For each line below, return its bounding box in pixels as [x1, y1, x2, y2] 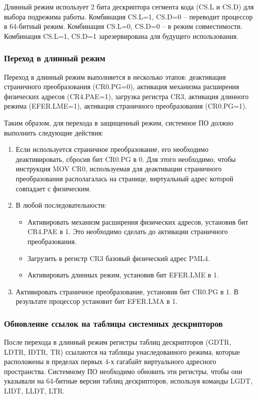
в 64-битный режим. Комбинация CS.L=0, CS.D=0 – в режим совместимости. [4, 21, 243, 31]
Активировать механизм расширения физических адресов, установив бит [27, 216, 249, 227]
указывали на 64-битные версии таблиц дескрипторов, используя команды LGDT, [4, 376, 253, 386]
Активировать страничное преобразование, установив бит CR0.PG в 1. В [15, 286, 239, 296]
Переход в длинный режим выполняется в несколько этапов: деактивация [4, 71, 226, 82]
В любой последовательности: [15, 200, 107, 210]
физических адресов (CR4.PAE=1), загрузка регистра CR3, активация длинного [4, 91, 249, 101]
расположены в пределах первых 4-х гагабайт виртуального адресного [4, 356, 216, 367]
